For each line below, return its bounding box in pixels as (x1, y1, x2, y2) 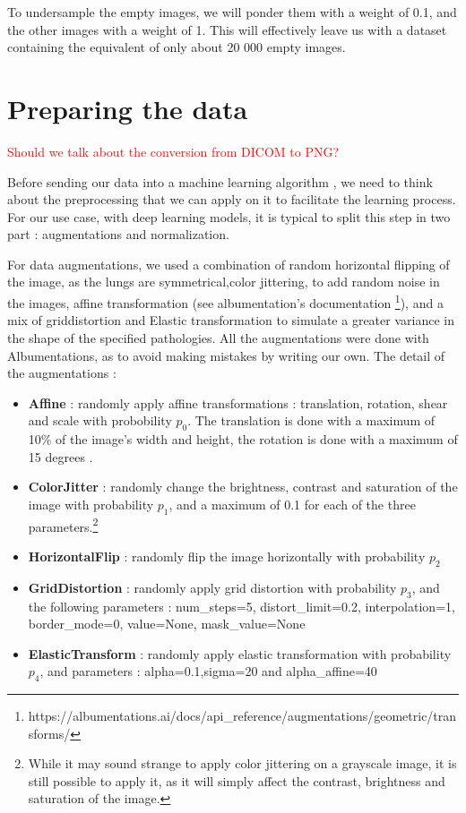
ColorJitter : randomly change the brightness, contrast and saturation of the (28, 477, 458, 496)
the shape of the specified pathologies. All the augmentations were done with (7, 328, 429, 347)
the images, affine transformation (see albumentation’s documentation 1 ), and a (7, 291, 444, 312)
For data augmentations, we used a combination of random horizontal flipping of (7, 254, 450, 273)
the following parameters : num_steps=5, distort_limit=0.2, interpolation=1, (28, 596, 455, 615)
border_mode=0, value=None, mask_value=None (28, 614, 306, 633)
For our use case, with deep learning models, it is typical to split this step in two (7, 207, 451, 226)
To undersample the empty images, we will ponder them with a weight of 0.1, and (7, 3, 457, 21)
